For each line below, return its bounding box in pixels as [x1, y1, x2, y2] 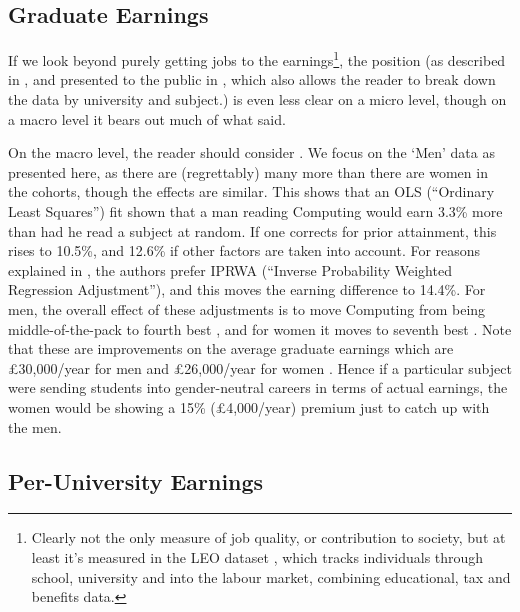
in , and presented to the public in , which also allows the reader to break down [8, 69, 496, 90]
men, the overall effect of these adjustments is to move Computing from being [8, 298, 486, 319]
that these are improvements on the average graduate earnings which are [8, 338, 454, 359]
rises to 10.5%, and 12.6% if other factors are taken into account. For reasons [8, 240, 481, 261]
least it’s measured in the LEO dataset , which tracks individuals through [31, 546, 484, 567]
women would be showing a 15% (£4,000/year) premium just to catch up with [8, 396, 490, 417]
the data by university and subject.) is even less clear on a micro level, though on [8, 89, 507, 110]
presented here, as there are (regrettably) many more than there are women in [8, 161, 488, 182]
